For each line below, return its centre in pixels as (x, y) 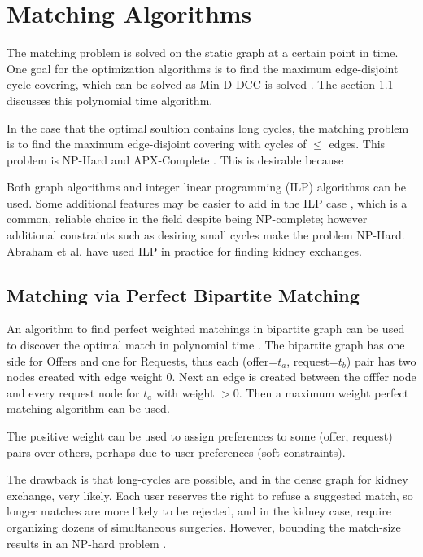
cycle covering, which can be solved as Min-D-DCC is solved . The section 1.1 (200, 84)
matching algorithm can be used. (88, 408)
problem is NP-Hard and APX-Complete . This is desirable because (175, 159)
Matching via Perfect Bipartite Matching (183, 294)
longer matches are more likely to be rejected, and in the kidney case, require (199, 511)
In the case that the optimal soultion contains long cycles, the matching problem (208, 127)
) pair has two (381, 360)
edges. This (357, 144)
